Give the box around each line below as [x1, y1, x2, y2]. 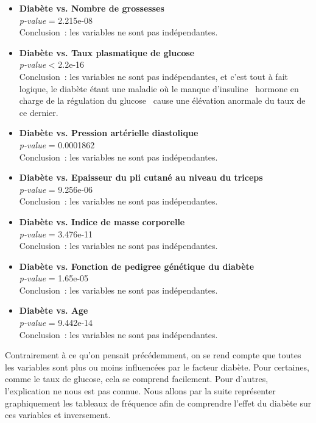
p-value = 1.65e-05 [19, 272, 89, 284]
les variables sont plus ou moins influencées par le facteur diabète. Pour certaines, [5, 360, 309, 373]
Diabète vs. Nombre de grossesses [19, 2, 164, 14]
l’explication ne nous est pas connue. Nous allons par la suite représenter [5, 385, 276, 397]
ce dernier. [19, 106, 58, 118]
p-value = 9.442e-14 [19, 316, 93, 329]
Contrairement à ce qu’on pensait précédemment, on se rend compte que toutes [5, 349, 301, 361]
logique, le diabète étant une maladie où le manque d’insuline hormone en [19, 82, 299, 95]
